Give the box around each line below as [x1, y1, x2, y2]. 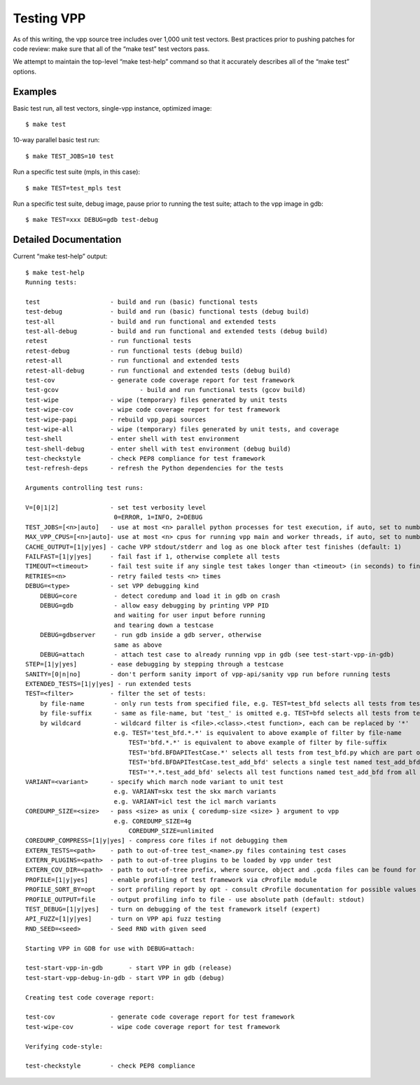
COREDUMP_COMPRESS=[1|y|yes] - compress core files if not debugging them [25, 836, 288, 845]
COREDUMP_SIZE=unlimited [128, 827, 213, 834]
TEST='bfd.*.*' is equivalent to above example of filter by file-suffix [128, 738, 388, 747]
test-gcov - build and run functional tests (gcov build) [25, 386, 306, 394]
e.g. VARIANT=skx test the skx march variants [113, 787, 276, 796]
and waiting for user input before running [113, 611, 265, 619]
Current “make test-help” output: [13, 252, 108, 260]
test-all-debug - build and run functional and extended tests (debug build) [25, 328, 328, 335]
